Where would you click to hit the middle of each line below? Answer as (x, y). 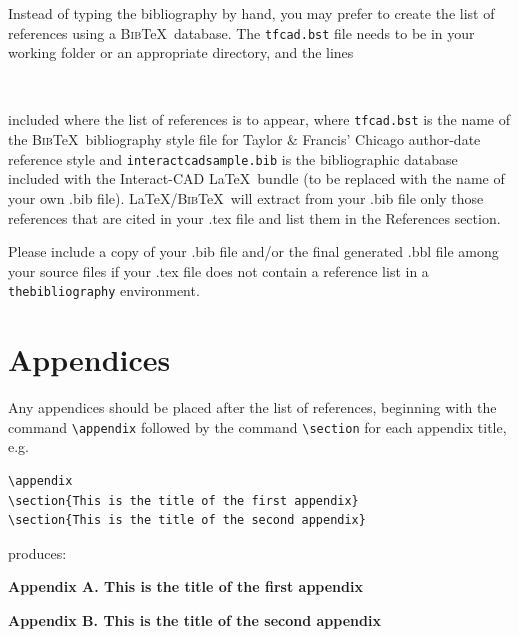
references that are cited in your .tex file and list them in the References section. (254, 217)
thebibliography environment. (104, 290)
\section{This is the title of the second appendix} (187, 520)
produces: (37, 552)
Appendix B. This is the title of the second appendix (194, 619)
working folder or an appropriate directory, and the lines (181, 52)
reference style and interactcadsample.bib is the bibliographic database (233, 158)
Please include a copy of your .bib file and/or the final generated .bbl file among (253, 251)
